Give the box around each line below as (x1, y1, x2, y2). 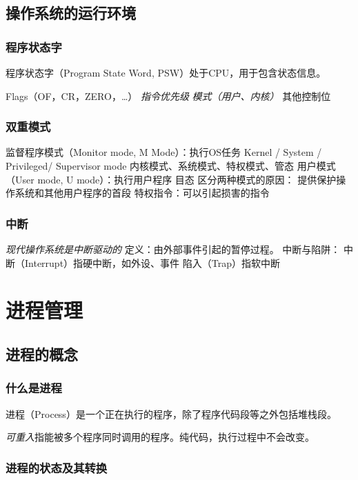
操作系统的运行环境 (6, 2, 136, 23)
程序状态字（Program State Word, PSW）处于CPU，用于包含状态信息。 (6, 66, 326, 79)
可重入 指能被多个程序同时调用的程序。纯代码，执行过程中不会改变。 (6, 430, 315, 444)
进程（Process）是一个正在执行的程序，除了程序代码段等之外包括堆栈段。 (6, 406, 337, 421)
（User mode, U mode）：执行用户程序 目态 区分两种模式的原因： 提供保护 (6, 172, 337, 186)
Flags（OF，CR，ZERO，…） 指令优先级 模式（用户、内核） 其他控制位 (6, 88, 331, 103)
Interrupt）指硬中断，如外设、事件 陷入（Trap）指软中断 (24, 255, 280, 270)
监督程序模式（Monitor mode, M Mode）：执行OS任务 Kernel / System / (6, 145, 322, 159)
